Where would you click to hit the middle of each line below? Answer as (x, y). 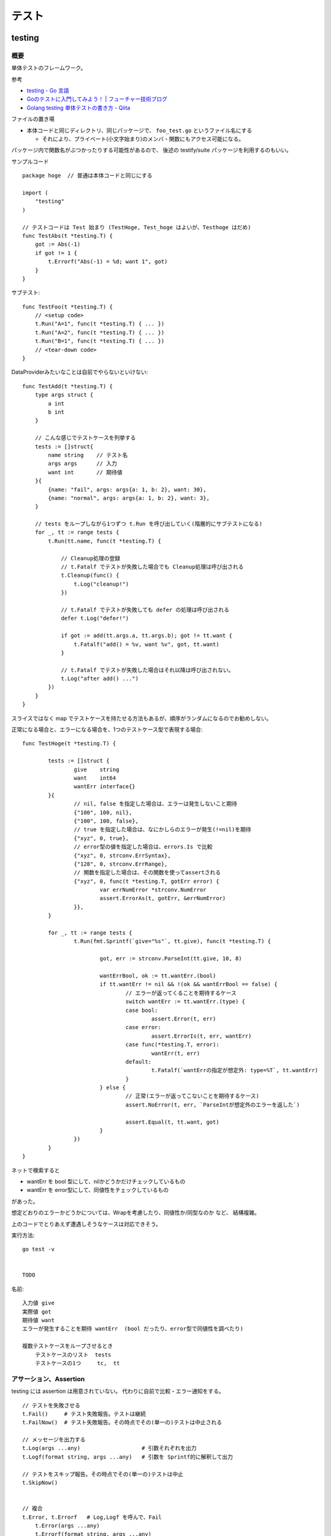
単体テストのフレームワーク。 (49, 68)
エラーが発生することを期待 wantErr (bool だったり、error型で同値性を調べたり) (133, 1329)
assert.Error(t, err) (184, 1019)
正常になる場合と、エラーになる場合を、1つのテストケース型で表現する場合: (107, 730)
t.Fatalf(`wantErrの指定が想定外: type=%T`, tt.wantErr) (235, 1070)
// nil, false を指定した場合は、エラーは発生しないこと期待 (155, 804)
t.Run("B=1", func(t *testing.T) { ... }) (100, 341)
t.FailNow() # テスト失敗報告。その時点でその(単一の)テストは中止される (122, 1423)
